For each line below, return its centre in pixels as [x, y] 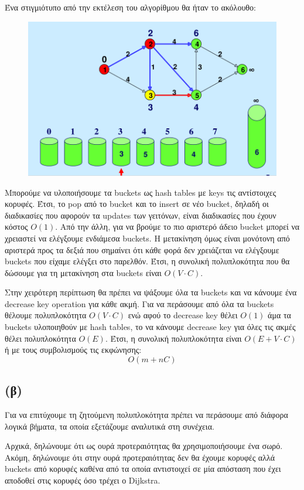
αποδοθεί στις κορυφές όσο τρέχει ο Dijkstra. [83, 480]
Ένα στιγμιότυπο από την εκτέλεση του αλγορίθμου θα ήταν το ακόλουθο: [130, 7]
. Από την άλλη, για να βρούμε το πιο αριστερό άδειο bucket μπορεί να [177, 227]
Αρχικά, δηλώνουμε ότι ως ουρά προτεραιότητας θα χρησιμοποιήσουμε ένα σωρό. [144, 446]
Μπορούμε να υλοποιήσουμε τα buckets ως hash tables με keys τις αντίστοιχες [141, 192]
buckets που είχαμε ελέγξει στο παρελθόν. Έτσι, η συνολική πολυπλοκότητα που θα [147, 261]
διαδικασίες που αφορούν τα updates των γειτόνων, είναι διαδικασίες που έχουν [141, 215]
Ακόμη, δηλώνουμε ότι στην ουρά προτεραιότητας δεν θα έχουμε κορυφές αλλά [140, 457]
